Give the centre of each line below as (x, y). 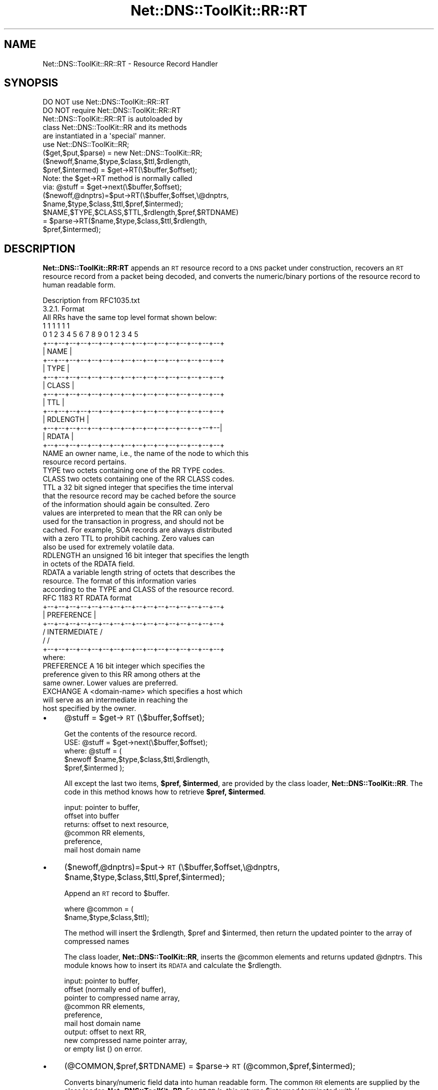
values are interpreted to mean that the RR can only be (132, 513)
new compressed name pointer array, (126, 1040)
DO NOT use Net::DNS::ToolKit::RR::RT (106, 102)
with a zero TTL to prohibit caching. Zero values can (128, 538)
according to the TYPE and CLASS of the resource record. (138, 589)
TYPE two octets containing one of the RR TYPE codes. (134, 470)
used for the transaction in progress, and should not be (133, 521)
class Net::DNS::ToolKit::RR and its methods (115, 127)
